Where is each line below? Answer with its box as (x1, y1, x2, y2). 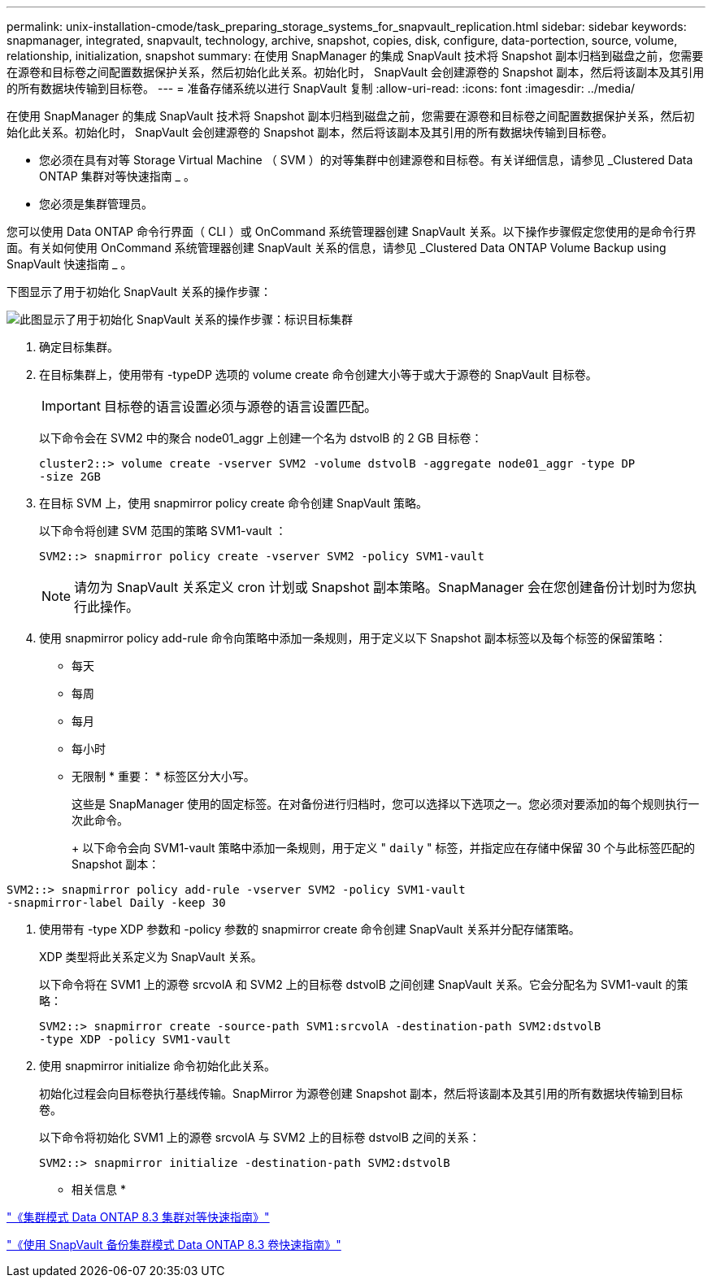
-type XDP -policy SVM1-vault (39, 1033, 232, 1046)
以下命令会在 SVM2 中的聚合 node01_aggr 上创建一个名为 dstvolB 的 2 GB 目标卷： (39, 431, 483, 445)
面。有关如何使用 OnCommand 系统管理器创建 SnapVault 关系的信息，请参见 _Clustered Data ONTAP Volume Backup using (7, 241, 666, 255)
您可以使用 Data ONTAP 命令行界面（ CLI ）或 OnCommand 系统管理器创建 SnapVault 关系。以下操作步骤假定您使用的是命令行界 (7, 224, 697, 238)
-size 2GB (39, 470, 101, 483)
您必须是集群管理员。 (39, 197, 153, 211)
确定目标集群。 (39, 340, 119, 354)
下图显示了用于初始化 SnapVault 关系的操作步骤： (7, 285, 272, 298)
